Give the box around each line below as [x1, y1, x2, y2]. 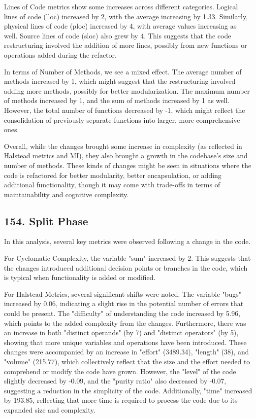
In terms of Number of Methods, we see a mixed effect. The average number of [4, 66, 242, 76]
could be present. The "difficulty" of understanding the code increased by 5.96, [4, 308, 240, 318]
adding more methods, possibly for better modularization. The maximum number [4, 85, 250, 96]
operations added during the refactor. [4, 49, 117, 60]
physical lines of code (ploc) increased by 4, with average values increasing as [4, 21, 237, 31]
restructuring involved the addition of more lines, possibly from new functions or [4, 40, 247, 50]
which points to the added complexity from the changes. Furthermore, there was [4, 317, 246, 328]
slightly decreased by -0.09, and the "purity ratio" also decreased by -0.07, [4, 376, 226, 386]
